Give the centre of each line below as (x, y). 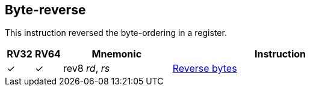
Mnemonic (117, 54)
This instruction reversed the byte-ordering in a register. (116, 33)
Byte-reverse (45, 10)
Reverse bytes (205, 69)
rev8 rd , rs (86, 69)
